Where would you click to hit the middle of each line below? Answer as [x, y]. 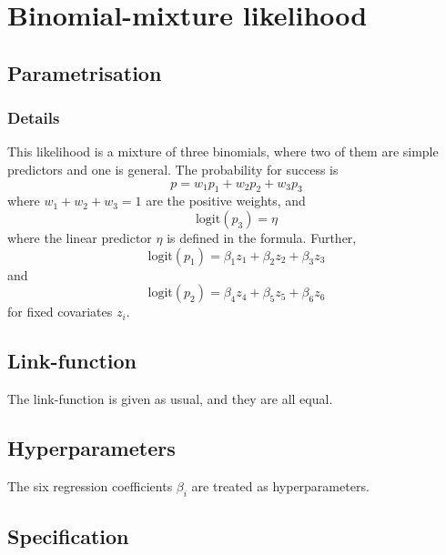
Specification [68, 535]
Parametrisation [85, 72]
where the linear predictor [80, 237]
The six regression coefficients [90, 485]
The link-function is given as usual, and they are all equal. [170, 398]
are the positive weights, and [226, 201]
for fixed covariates [60, 312]
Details [34, 118]
